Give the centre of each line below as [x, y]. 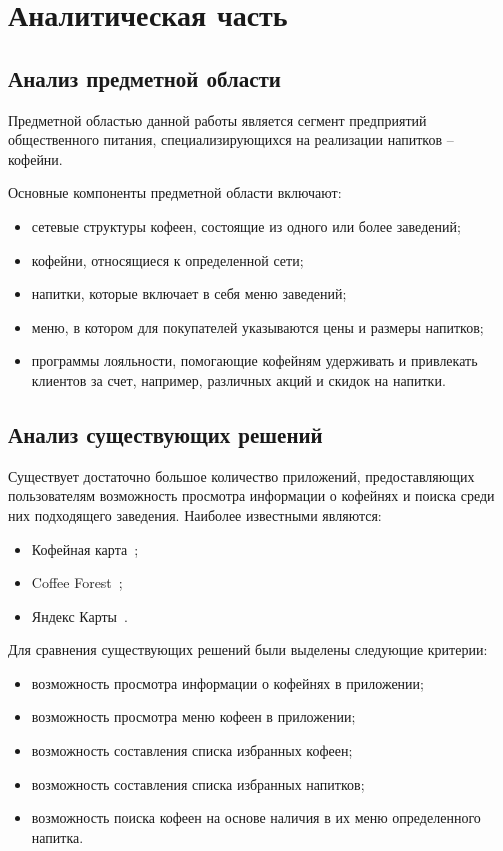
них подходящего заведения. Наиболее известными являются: [195, 514]
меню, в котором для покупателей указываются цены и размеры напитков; [257, 326]
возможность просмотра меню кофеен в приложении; [193, 716]
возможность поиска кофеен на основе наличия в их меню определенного [256, 817]
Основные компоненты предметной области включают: [175, 192]
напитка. [57, 836]
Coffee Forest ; [77, 582]
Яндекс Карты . [79, 615]
